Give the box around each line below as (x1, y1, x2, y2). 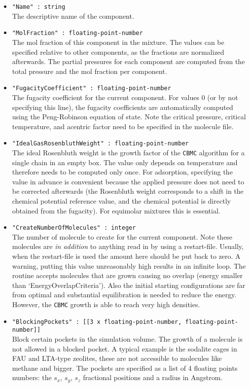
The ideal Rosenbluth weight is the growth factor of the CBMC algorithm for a (12, 147, 245, 157)
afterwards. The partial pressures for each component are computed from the (12, 56, 245, 67)
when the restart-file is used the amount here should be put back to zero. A (12, 251, 241, 261)
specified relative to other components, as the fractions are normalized (12, 46, 224, 57)
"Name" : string (12, 3, 66, 10)
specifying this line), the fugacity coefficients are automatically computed (12, 102, 233, 112)
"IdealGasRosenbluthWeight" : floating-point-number (12, 140, 189, 147)
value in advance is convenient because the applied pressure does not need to (12, 176, 244, 186)
